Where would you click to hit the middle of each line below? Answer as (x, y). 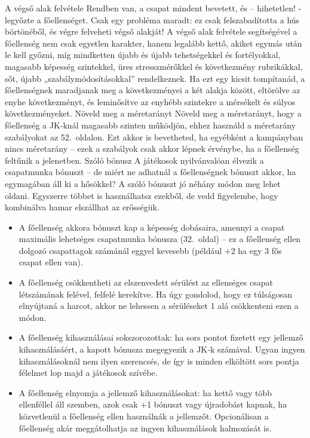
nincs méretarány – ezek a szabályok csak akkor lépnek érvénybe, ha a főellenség (152, 148)
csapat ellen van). (51, 262)
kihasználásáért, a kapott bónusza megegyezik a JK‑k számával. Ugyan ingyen (162, 349)
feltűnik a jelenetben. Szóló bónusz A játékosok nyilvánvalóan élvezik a (134, 160)
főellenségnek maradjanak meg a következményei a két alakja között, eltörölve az (153, 90)
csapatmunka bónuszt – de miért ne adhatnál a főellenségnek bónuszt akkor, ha (151, 172)
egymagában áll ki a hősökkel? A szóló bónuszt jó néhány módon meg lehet (143, 183)
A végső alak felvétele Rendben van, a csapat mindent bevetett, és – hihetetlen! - (153, 8)
